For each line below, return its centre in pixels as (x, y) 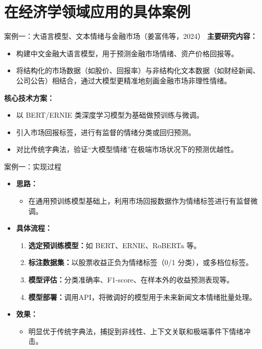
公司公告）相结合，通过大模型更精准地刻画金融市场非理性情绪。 (124, 80)
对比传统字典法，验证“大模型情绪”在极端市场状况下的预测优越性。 (127, 149)
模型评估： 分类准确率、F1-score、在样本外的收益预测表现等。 (131, 280)
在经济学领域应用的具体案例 (97, 12)
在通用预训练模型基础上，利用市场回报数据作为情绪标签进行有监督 (139, 201)
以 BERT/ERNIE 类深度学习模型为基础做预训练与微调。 (110, 115)
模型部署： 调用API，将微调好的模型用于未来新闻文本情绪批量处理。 (142, 297)
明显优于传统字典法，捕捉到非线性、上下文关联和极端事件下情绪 (136, 331)
